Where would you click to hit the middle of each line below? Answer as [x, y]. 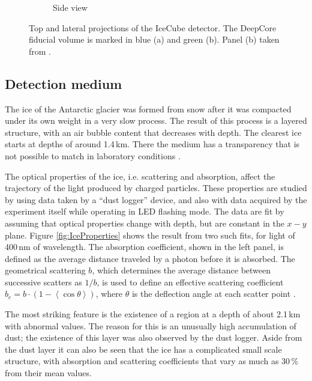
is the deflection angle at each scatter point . [214, 294]
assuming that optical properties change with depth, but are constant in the [145, 223]
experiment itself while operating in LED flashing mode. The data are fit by [145, 211]
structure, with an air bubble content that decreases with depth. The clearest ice [153, 132]
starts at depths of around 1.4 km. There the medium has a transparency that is [152, 144]
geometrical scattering [45, 270]
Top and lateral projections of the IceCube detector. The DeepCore [153, 27]
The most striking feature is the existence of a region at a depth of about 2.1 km [153, 314]
